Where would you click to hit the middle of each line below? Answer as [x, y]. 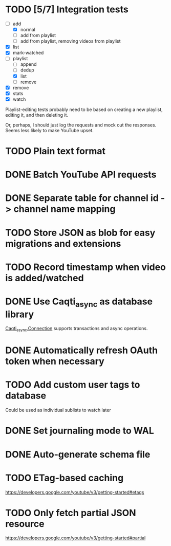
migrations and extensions [63, 243]
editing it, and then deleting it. [37, 115]
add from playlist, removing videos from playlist [71, 41]
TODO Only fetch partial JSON [71, 513]
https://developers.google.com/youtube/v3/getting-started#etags [75, 492]
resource [25, 524]
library [20, 314]
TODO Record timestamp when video [86, 267]
